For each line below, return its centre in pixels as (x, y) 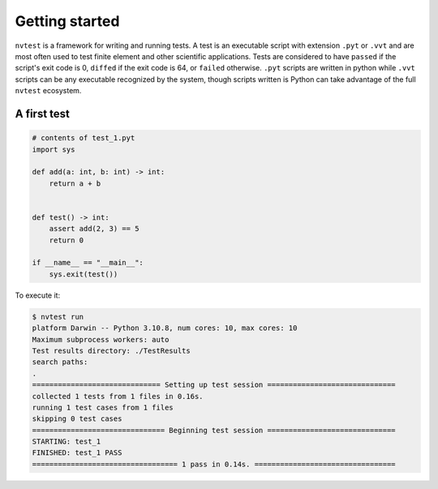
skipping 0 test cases (77, 419)
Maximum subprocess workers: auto (101, 339)
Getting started (67, 21)
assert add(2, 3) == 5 (94, 229)
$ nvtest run (58, 317)
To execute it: (38, 295)
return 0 (67, 240)
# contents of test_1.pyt (84, 138)
